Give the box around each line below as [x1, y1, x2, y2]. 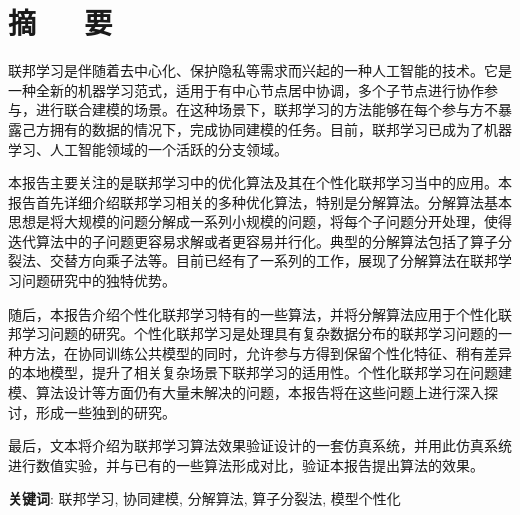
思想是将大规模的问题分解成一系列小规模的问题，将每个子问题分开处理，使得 [8, 211, 512, 232]
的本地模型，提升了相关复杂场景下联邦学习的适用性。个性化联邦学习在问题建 [8, 362, 512, 383]
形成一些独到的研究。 [35, 401, 176, 422]
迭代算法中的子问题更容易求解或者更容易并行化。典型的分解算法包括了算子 [8, 230, 498, 251]
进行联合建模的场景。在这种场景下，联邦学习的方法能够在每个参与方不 [35, 99, 498, 120]
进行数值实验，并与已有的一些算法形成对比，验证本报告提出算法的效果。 [8, 454, 484, 475]
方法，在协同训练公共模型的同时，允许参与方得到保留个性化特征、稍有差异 [21, 342, 512, 363]
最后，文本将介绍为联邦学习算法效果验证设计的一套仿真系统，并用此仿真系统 [8, 435, 512, 456]
